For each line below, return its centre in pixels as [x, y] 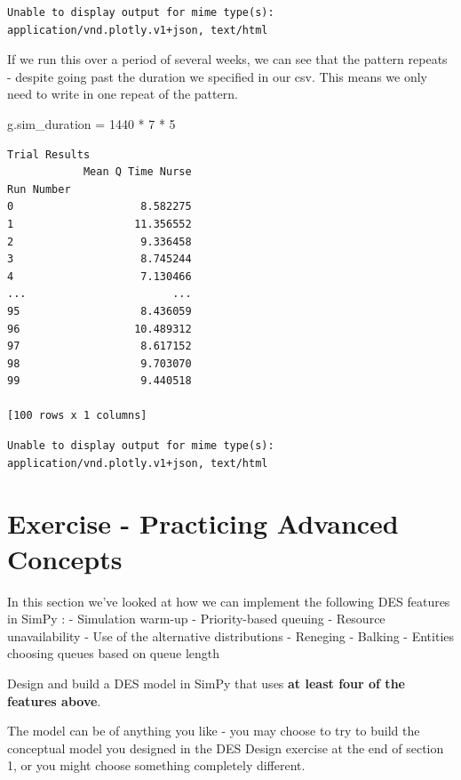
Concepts [65, 558]
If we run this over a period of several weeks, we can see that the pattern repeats [227, 59]
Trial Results [49, 154]
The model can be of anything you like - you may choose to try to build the [214, 731]
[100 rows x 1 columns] [77, 416]
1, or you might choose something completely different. [156, 765]
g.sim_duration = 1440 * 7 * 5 [91, 123]
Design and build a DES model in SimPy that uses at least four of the [206, 683]
